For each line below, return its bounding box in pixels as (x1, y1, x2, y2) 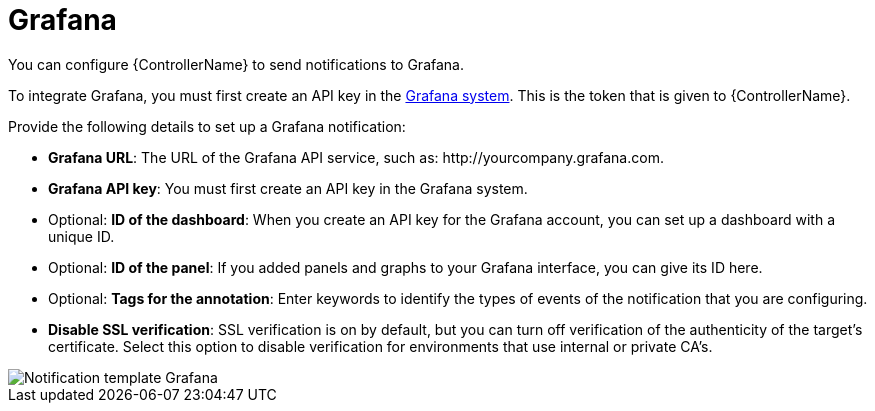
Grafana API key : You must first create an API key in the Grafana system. (48, 179, 528, 197)
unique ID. (48, 227, 115, 245)
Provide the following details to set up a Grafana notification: (8, 117, 406, 135)
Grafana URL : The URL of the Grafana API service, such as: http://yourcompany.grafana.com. (48, 148, 664, 166)
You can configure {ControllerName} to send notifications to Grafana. (8, 55, 464, 73)
